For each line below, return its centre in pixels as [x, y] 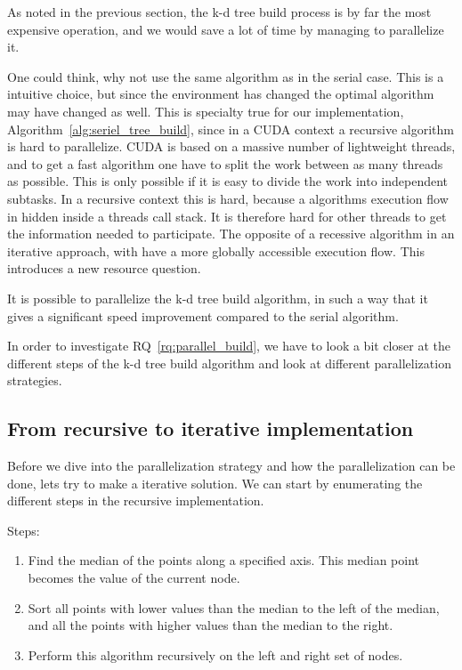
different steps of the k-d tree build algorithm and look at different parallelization [229, 363]
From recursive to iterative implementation [211, 428]
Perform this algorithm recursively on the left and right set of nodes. [215, 654]
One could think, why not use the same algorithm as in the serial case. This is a [226, 76]
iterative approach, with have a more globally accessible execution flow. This [216, 250]
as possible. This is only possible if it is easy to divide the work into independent [228, 181]
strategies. [35, 380]
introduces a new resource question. [104, 268]
